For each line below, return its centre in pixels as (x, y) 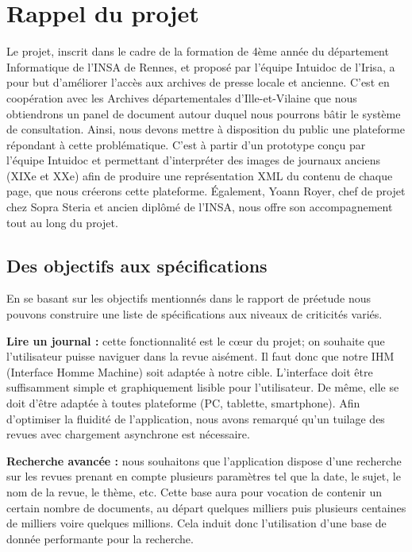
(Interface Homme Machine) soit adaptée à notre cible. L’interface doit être (190, 371)
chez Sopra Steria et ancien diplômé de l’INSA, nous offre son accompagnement (200, 207)
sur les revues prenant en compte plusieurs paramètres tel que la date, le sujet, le (204, 476)
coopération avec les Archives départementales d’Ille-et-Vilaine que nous (182, 97)
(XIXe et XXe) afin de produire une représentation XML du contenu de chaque (200, 175)
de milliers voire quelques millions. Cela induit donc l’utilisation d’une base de (196, 523)
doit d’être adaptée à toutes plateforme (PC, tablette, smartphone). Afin (183, 403)
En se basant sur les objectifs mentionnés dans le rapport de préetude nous (189, 298)
